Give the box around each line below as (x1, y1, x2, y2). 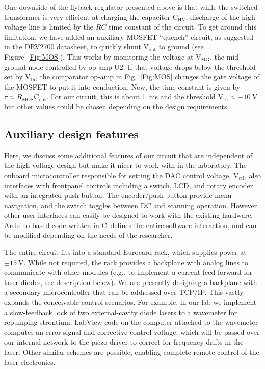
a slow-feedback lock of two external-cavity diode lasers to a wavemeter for (4, 306, 237, 317)
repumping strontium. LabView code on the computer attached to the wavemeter (4, 317, 258, 327)
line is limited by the (29, 21, 94, 32)
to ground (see (158, 41, 204, 52)
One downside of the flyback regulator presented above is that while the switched (4, 2, 258, 12)
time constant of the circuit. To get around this (109, 21, 257, 32)
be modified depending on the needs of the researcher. (4, 230, 173, 240)
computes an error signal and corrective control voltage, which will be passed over (4, 326, 260, 337)
